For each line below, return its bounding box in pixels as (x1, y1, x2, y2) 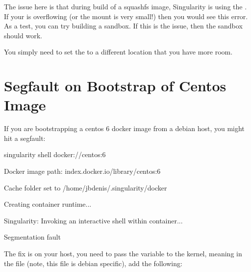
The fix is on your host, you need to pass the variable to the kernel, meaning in (4, 248, 242, 259)
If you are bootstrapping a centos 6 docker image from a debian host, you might (4, 123, 245, 134)
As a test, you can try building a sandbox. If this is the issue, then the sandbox (4, 21, 243, 31)
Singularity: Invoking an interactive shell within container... (4, 215, 183, 225)
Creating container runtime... (4, 199, 92, 209)
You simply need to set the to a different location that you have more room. (4, 47, 233, 57)
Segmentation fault (4, 232, 61, 242)
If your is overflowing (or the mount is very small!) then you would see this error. (4, 11, 248, 21)
